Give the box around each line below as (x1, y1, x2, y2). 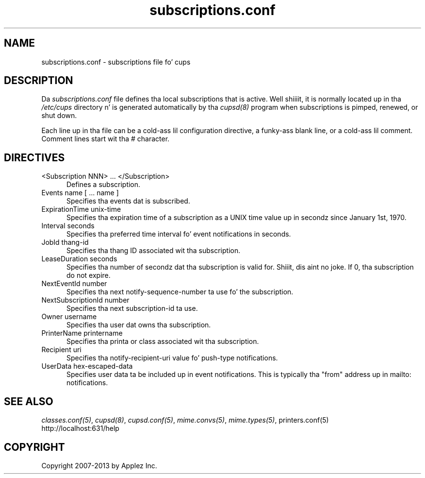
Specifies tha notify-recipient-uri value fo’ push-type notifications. (66, 354, 278, 362)
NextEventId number (41, 279, 107, 288)
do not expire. (66, 271, 111, 280)
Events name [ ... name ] (41, 188, 119, 197)
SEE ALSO (4, 395, 53, 408)
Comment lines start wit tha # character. (41, 135, 170, 143)
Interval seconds (41, 222, 95, 230)
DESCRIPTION (4, 74, 73, 87)
